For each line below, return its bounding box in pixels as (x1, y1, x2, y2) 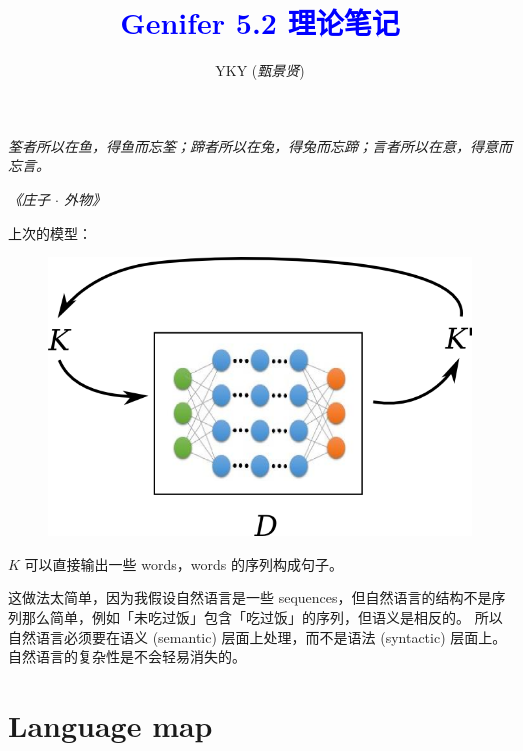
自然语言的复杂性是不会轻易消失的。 (8, 646, 246, 667)
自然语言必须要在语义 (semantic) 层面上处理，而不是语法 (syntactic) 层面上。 (8, 626, 507, 647)
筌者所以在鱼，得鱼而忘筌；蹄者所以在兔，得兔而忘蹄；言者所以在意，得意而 (8, 135, 512, 156)
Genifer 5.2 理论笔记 (120, 2, 400, 43)
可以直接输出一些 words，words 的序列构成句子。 (24, 553, 343, 574)
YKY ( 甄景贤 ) (215, 60, 305, 81)
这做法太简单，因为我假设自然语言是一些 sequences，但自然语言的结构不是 (8, 587, 492, 608)
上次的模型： (8, 222, 92, 243)
